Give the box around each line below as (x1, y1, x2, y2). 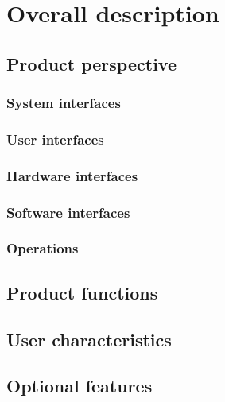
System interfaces (6, 93, 121, 113)
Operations (6, 238, 79, 258)
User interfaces (6, 129, 104, 149)
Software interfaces (6, 202, 130, 222)
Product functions (6, 280, 158, 304)
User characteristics (6, 327, 172, 351)
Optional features (6, 373, 153, 398)
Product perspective (6, 51, 177, 75)
